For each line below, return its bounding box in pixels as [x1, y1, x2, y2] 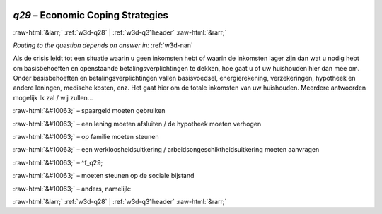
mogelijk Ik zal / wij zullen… [13, 93, 93, 102]
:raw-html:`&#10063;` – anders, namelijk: [13, 184, 132, 193]
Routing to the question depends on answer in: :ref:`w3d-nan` [13, 41, 194, 49]
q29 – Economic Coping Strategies [13, 9, 169, 21]
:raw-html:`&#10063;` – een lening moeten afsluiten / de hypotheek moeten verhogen [13, 119, 262, 128]
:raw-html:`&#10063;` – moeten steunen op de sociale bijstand [13, 172, 195, 180]
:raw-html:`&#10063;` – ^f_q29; [13, 158, 103, 167]
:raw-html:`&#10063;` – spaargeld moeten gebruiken [13, 107, 166, 115]
